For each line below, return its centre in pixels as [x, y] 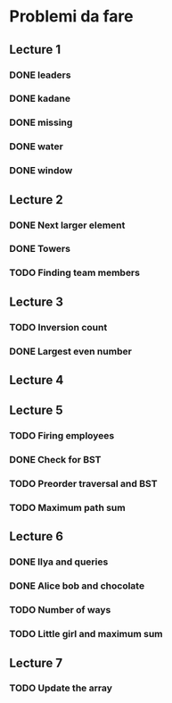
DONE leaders [40, 75]
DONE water [37, 146]
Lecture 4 [37, 380]
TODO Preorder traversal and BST [83, 484]
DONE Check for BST [55, 460]
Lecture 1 [35, 50]
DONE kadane [40, 98]
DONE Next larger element [67, 225]
